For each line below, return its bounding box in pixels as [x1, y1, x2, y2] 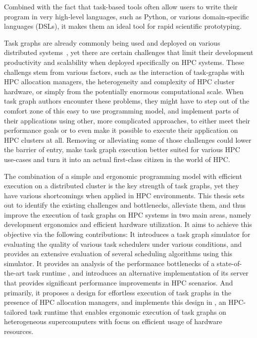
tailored [4, 306, 27, 317]
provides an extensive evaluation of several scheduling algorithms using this [4, 248, 233, 259]
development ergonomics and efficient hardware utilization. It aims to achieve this [4, 219, 252, 229]
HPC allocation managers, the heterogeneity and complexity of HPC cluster [4, 76, 235, 87]
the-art [4, 268, 25, 278]
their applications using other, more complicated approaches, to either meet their [4, 115, 251, 125]
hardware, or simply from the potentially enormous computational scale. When [4, 86, 244, 96]
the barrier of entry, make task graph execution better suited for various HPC [4, 144, 240, 155]
